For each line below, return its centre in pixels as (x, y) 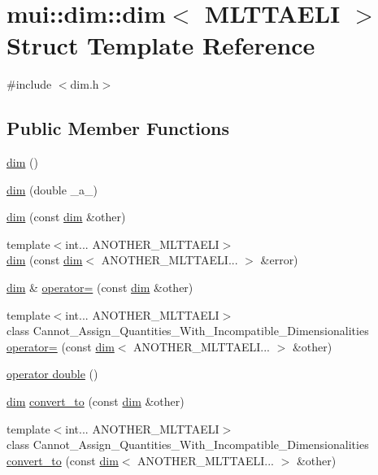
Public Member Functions (118, 128)
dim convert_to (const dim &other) (96, 401)
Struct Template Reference (161, 45)
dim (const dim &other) (66, 217)
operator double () (52, 374)
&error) (279, 260)
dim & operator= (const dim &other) (100, 288)
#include (29, 84)
